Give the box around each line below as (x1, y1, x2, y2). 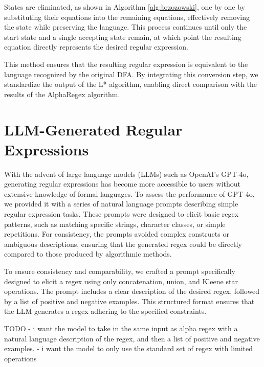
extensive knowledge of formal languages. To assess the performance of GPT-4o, (4, 188, 255, 199)
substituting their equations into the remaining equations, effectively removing (4, 11, 250, 22)
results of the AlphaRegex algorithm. (4, 88, 120, 99)
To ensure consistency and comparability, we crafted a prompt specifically (4, 266, 235, 276)
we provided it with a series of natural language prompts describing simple (4, 198, 238, 209)
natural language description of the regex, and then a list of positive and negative (4, 333, 260, 343)
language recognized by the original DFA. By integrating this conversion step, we (4, 68, 258, 79)
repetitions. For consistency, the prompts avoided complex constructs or (4, 228, 229, 239)
